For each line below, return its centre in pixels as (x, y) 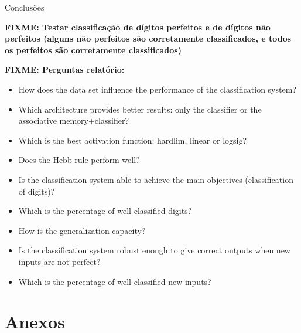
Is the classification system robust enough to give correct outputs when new (154, 250)
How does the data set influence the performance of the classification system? (157, 89)
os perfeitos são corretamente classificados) (93, 50)
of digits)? (37, 191)
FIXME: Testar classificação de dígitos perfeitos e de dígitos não (138, 27)
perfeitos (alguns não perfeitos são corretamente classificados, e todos (148, 38)
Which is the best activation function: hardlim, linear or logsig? (133, 140)
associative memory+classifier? (73, 120)
